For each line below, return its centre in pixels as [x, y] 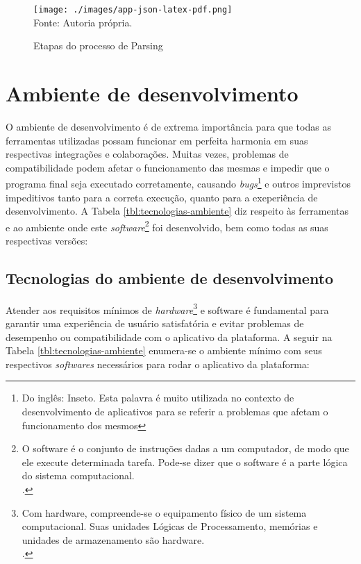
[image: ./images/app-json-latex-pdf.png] [133, 10]
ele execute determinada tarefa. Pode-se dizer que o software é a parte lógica [185, 462]
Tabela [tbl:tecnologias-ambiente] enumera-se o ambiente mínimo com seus [164, 350]
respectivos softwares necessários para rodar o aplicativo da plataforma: [158, 364]
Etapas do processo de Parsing [98, 45]
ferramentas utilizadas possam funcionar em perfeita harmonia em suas [157, 140]
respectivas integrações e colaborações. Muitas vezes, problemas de [147, 154]
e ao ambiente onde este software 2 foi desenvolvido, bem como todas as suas [167, 226]
